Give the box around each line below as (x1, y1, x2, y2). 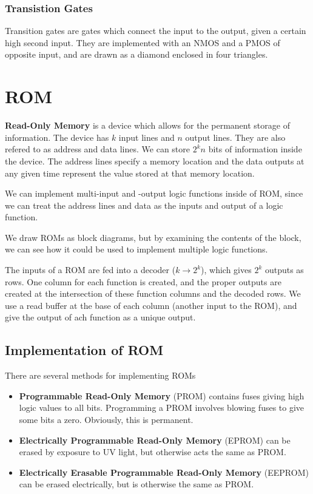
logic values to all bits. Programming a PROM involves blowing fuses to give (19, 401, 305, 414)
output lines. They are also (185, 130, 286, 143)
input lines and (118, 130, 175, 143)
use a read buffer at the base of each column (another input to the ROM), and (5, 299, 297, 311)
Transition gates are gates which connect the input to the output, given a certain (5, 24, 306, 37)
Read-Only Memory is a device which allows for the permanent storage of (5, 119, 290, 132)
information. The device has (5, 130, 109, 143)
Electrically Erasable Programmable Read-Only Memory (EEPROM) (19, 465, 309, 478)
